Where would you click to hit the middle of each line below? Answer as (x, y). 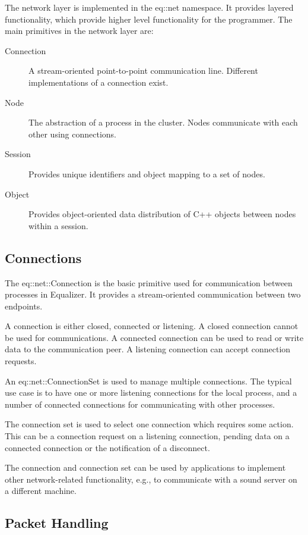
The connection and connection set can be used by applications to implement (145, 467)
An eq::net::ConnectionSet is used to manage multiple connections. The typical (148, 381)
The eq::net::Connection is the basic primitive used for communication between (149, 282)
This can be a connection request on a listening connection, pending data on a (147, 436)
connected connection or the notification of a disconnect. (107, 447)
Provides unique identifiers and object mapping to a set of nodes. (147, 173)
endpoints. (24, 306)
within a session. (58, 225)
